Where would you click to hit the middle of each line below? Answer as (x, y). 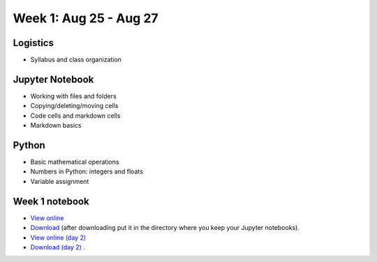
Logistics (33, 43)
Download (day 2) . (58, 247)
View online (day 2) (58, 238)
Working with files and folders (73, 96)
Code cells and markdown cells (75, 116)
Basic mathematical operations (75, 162)
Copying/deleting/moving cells (74, 106)
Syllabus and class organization (76, 60)
